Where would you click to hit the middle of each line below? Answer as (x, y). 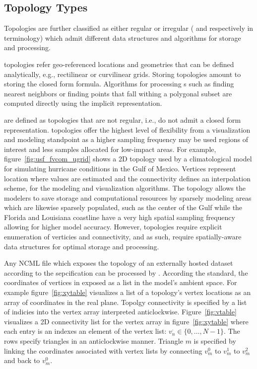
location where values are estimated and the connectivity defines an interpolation (127, 178)
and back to (22, 360)
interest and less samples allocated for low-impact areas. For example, (110, 149)
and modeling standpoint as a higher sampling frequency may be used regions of (126, 139)
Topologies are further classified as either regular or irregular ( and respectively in (129, 28)
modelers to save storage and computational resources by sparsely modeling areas (128, 197)
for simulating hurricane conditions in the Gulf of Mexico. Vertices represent (120, 168)
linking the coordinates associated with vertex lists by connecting (103, 350)
